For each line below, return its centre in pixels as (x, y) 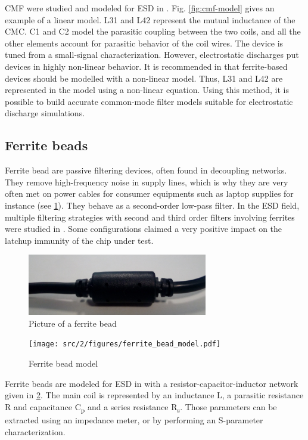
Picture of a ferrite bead (73, 323)
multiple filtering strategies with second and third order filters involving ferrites (150, 217)
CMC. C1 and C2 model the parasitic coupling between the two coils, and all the (153, 31)
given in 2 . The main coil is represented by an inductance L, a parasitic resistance (154, 395)
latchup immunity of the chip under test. (79, 240)
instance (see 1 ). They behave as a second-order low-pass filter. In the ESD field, (152, 205)
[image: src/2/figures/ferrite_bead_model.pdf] (125, 344)
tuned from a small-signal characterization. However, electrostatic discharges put (152, 55)
